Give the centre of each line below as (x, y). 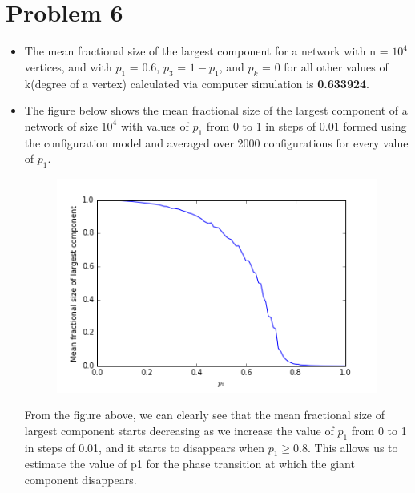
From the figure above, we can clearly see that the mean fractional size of (205, 415)
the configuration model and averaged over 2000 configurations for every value (216, 142)
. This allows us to (353, 447)
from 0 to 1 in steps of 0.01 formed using (306, 125)
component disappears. (81, 480)
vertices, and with (68, 66)
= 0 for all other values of (325, 66)
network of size (61, 125)
